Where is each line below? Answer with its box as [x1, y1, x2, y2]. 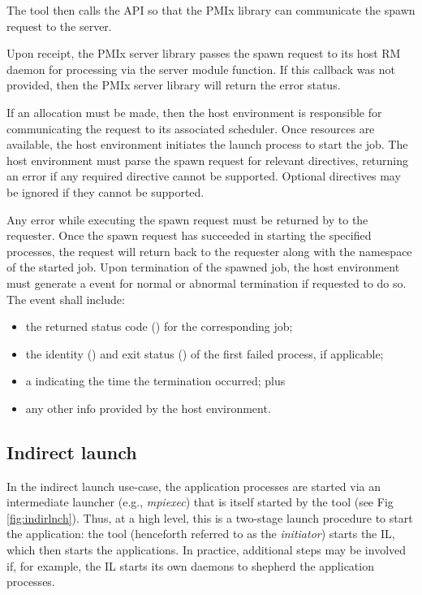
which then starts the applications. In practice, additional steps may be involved [6, 541, 407, 558]
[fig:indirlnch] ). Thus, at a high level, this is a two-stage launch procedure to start [6, 509, 413, 526]
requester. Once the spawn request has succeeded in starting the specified [6, 227, 372, 244]
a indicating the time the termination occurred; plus [25, 372, 286, 389]
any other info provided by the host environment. [25, 399, 271, 416]
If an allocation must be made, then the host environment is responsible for [6, 103, 382, 120]
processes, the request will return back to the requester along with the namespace [6, 242, 412, 259]
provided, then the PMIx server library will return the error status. [6, 76, 341, 93]
